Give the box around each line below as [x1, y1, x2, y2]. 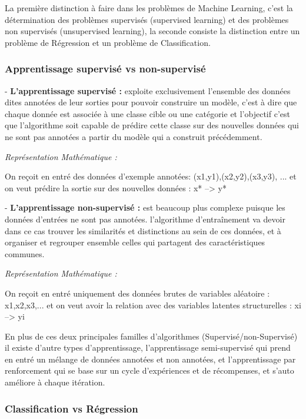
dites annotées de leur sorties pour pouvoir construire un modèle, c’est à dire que [5, 96, 297, 108]
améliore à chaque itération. [5, 376, 105, 388]
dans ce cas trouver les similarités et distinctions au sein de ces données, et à [5, 224, 281, 237]
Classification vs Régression [5, 401, 138, 415]
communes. [5, 247, 45, 260]
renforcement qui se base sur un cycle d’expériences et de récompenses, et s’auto [5, 364, 294, 377]
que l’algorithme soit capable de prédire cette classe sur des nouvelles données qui [5, 119, 299, 131]
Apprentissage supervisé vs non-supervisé [5, 61, 206, 76]
